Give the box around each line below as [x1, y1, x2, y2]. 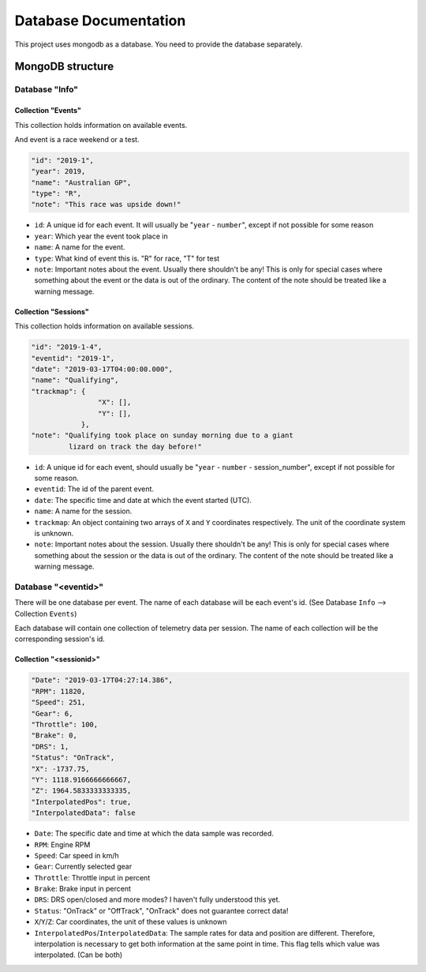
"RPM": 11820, [31, 687, 86, 696]
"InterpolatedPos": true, [31, 797, 132, 806]
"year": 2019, [31, 167, 86, 176]
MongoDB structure [14, 60, 114, 73]
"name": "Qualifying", [31, 376, 119, 385]
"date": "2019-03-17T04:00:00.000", [31, 364, 174, 373]
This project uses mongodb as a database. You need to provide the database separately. [14, 39, 303, 49]
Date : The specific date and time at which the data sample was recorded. [34, 829, 274, 839]
